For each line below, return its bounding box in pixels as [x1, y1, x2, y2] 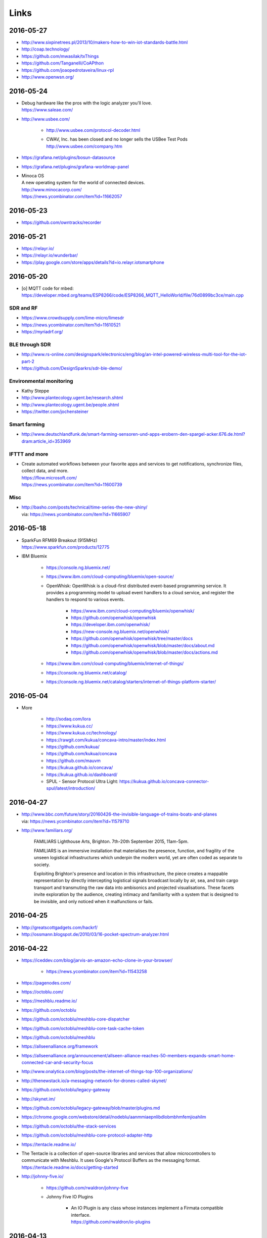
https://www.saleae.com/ [21, 107, 73, 113]
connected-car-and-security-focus [21, 1060, 93, 1066]
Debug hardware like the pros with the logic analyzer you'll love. [21, 100, 152, 106]
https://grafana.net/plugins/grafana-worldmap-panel [21, 163, 129, 169]
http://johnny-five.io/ [21, 1174, 64, 1180]
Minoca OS [21, 173, 44, 179]
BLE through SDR [9, 341, 51, 348]
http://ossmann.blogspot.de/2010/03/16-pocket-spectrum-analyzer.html [21, 931, 169, 937]
